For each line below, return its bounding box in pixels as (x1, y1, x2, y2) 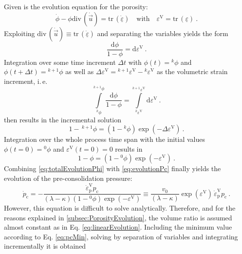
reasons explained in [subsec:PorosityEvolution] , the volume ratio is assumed (4, 212, 232, 222)
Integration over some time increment (4, 57, 116, 67)
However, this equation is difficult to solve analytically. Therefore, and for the (4, 203, 236, 213)
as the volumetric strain (156, 66, 228, 77)
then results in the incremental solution (4, 114, 122, 124)
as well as (65, 66, 94, 77)
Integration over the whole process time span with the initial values (4, 134, 205, 144)
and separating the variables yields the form (97, 28, 228, 38)
